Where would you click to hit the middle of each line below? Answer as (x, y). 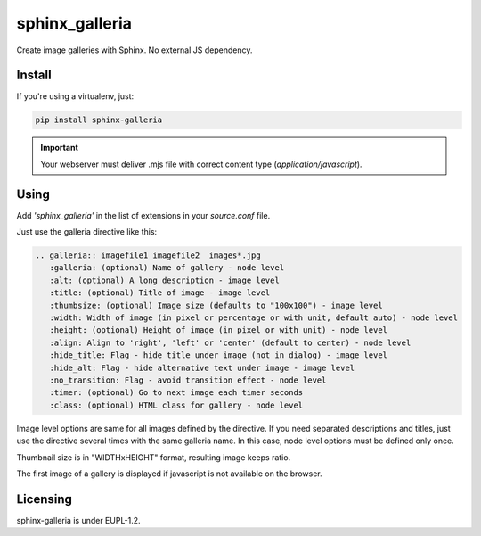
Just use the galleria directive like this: (87, 232)
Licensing (45, 499)
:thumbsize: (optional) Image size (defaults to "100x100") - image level (216, 305)
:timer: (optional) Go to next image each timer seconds (176, 393)
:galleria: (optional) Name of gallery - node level (167, 268)
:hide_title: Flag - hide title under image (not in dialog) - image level (218, 355)
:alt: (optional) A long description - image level (164, 280)
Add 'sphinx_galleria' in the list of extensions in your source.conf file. (143, 215)
